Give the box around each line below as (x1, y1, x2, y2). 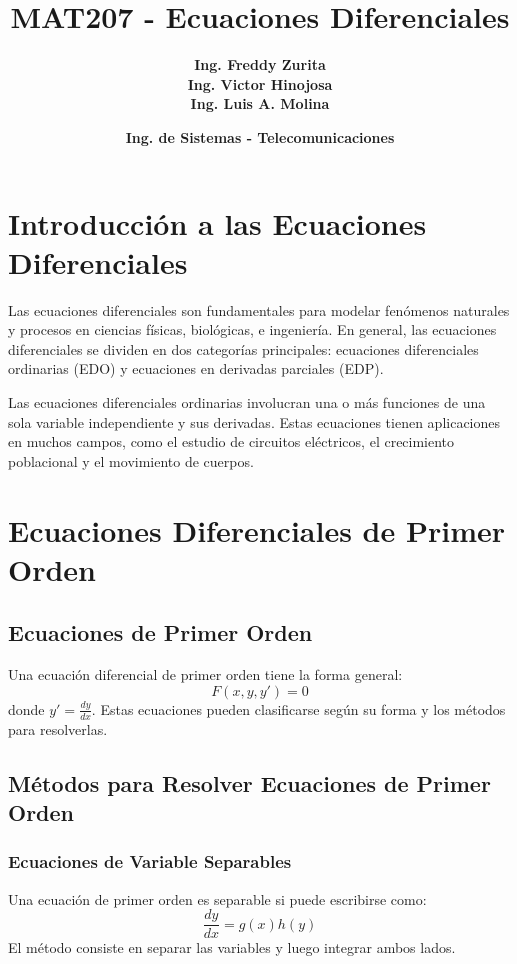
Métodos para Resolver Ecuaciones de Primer (8, 767, 491, 798)
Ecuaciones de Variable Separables (8, 849, 292, 874)
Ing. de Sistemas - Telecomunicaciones (125, 126, 395, 147)
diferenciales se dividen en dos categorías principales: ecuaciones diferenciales (8, 338, 479, 359)
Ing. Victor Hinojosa (187, 73, 333, 94)
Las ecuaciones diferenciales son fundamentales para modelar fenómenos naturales (8, 299, 510, 320)
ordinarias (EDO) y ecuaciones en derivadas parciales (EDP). (8, 358, 384, 379)
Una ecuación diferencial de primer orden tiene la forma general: (8, 664, 403, 685)
